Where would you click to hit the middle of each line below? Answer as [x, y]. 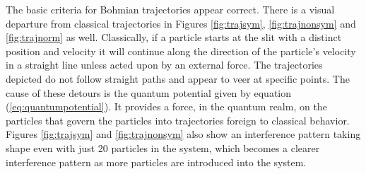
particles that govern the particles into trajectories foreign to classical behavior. [178, 120]
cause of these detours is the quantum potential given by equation [149, 92]
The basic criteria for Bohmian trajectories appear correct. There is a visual [170, 9]
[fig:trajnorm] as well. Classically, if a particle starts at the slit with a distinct [174, 37]
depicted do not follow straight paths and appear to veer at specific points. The [178, 78]
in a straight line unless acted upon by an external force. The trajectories [164, 65]
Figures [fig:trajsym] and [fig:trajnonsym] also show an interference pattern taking [183, 134]
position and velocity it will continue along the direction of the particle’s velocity [181, 51]
